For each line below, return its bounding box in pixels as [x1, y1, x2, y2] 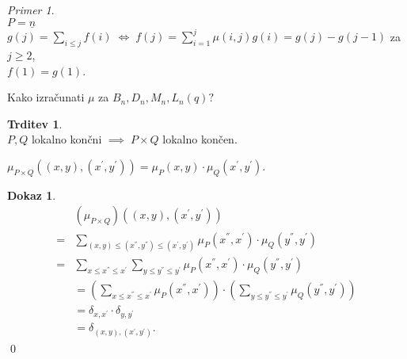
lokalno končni [31, 131, 102, 147]
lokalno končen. [162, 131, 238, 147]
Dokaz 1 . [7, 186, 56, 203]
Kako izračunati [7, 89, 85, 105]
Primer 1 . [7, 2, 55, 17]
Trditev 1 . [7, 115, 63, 132]
